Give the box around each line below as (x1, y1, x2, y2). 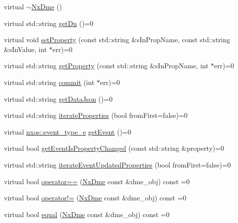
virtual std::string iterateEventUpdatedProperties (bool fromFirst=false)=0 (4, 159, 231, 169)
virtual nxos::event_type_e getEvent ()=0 (4, 126, 131, 137)
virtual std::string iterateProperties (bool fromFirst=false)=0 (4, 110, 188, 120)
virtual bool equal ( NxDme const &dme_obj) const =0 (4, 209, 169, 219)
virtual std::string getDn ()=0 (4, 18, 94, 28)
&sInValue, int (4, 44, 47, 54)
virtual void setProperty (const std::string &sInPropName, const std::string (4, 34, 230, 45)
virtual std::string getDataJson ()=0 (4, 93, 113, 104)
